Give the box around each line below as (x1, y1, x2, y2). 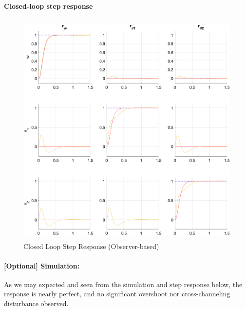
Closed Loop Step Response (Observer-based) (23, 241, 159, 251)
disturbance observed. (4, 298, 69, 308)
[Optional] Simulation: (4, 260, 80, 270)
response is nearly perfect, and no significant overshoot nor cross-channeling (4, 289, 230, 299)
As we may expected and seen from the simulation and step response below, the (4, 279, 243, 289)
